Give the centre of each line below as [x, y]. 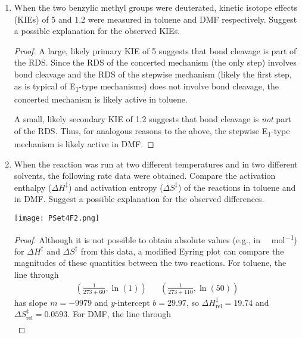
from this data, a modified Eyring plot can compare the [182, 251]
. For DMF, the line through [119, 314]
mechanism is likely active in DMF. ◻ [84, 144]
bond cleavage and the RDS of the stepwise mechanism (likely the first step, [153, 74]
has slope [31, 302]
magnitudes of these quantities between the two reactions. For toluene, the [150, 263]
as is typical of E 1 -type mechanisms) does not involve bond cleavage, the [147, 86]
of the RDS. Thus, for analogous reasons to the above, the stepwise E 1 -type [152, 131]
